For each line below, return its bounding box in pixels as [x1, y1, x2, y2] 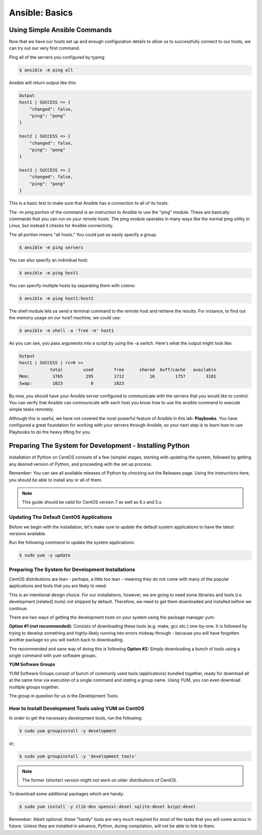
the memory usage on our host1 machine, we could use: [9, 315, 121, 321]
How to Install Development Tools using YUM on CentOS [9, 705, 145, 712]
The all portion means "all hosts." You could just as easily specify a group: [9, 231, 157, 237]
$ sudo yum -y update [19, 553, 71, 558]
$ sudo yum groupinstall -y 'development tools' [19, 753, 137, 759]
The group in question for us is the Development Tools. [9, 693, 119, 699]
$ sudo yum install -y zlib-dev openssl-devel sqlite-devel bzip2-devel [19, 803, 196, 809]
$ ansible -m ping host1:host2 [19, 295, 94, 301]
